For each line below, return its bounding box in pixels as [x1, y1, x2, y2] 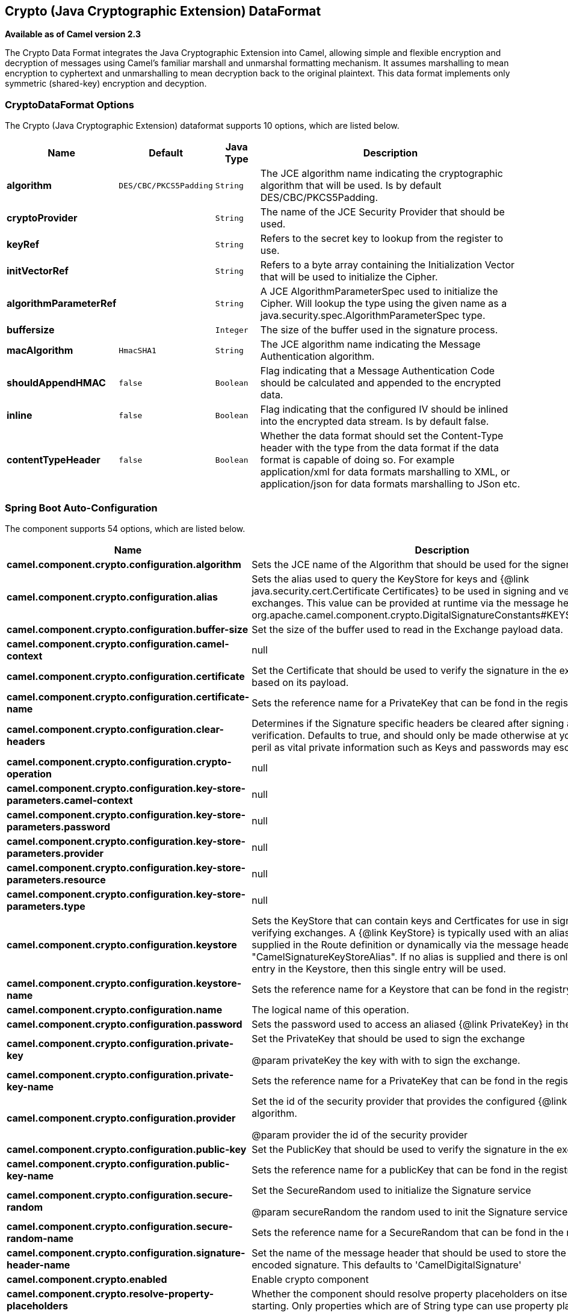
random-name [7, 1232, 73, 1244]
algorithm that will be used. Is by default [260, 179, 442, 192]
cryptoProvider [7, 212, 78, 224]
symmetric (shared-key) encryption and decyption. [5, 78, 207, 89]
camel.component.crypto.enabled [7, 1273, 167, 1285]
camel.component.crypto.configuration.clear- [7, 723, 224, 735]
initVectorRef [7, 265, 69, 277]
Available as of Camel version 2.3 [5, 29, 141, 40]
